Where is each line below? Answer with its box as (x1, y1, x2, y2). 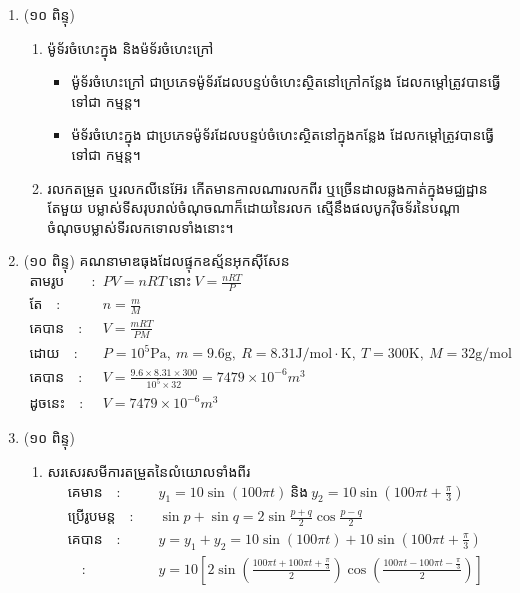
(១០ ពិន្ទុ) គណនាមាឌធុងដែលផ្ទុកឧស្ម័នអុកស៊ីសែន (23, 250, 290, 271)
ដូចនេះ (29, 397, 66, 411)
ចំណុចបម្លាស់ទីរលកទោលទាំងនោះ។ (47, 216, 234, 237)
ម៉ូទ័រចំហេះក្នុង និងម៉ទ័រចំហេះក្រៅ (47, 37, 214, 58)
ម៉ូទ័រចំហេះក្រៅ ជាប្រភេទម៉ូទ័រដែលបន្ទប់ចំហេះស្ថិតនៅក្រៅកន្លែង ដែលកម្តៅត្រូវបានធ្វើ (71, 71, 501, 92)
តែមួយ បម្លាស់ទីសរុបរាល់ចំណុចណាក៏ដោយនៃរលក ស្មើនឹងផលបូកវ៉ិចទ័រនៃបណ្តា (47, 197, 461, 218)
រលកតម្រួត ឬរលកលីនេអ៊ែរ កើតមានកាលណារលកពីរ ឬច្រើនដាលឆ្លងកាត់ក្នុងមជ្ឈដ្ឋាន (47, 177, 488, 198)
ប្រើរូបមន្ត (67, 510, 116, 524)
